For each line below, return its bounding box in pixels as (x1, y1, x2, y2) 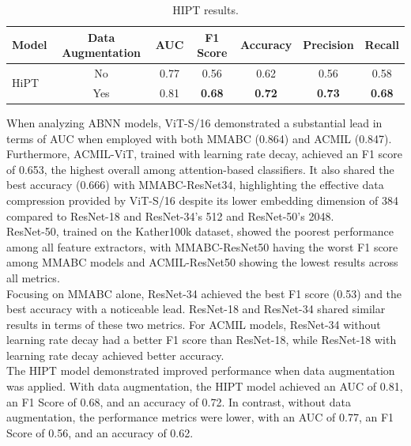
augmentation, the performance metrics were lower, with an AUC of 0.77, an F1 (6, 409, 394, 425)
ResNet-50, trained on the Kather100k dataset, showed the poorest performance (6, 223, 394, 240)
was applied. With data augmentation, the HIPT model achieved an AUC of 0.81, (6, 378, 403, 395)
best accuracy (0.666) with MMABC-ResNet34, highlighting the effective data (6, 176, 384, 193)
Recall (364, 36, 399, 53)
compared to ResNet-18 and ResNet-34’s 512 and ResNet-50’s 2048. (6, 207, 334, 224)
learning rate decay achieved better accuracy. (6, 346, 224, 363)
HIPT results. (172, 2, 239, 17)
